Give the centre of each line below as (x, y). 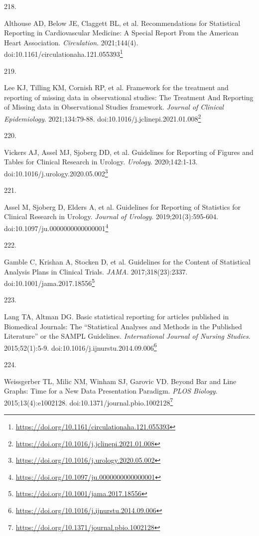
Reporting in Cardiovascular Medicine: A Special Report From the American (121, 33)
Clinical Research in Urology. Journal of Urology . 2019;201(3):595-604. (111, 216)
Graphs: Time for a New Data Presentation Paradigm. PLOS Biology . (111, 391)
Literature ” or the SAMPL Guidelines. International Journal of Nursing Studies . (127, 336)
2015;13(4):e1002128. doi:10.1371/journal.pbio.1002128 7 (89, 402)
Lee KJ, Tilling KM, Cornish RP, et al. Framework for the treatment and (116, 87)
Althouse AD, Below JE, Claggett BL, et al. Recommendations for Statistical (122, 23)
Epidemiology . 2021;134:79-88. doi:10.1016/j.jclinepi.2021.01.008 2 (103, 118)
